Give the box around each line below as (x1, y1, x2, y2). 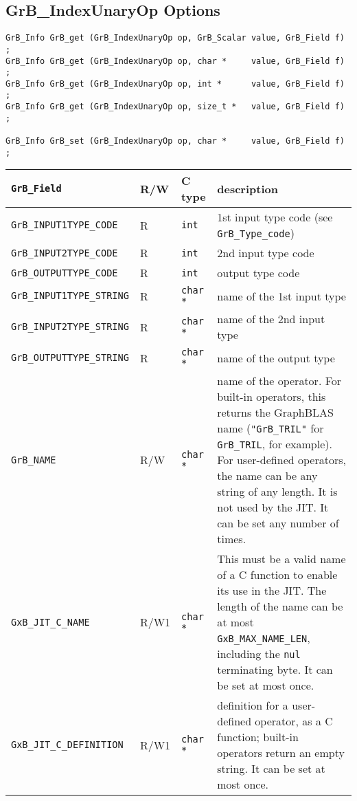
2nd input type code (217, 245, 314, 261)
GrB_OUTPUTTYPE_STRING (11, 352, 129, 364)
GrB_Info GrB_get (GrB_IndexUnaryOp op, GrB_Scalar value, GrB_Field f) (5, 33, 345, 43)
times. (217, 531, 246, 547)
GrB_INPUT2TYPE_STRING (11, 321, 129, 333)
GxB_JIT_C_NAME (11, 616, 90, 628)
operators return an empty (217, 745, 345, 761)
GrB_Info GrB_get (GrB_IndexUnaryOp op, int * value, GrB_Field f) (5, 78, 345, 89)
